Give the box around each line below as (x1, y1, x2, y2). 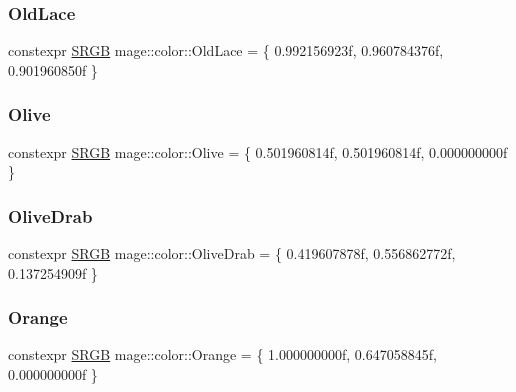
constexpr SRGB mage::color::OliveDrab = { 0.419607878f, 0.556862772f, (8, 243, 456, 264)
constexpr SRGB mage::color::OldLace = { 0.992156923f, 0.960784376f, (8, 40, 444, 61)
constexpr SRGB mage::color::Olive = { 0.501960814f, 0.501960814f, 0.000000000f (8, 141, 508, 162)
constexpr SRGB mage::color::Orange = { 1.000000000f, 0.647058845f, (8, 344, 437, 365)
